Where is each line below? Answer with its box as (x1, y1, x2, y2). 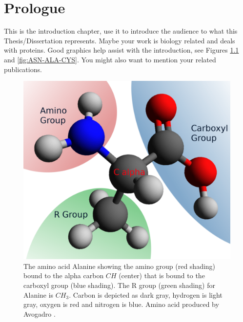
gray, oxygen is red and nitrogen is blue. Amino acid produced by (23, 299, 219, 309)
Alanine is (23, 289, 54, 300)
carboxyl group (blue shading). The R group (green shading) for (23, 280, 215, 290)
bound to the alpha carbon (23, 270, 104, 281)
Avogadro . (23, 308, 56, 319)
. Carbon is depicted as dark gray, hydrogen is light (69, 289, 223, 300)
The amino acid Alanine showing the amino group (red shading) (23, 261, 216, 271)
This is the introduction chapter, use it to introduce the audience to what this (4, 26, 238, 36)
